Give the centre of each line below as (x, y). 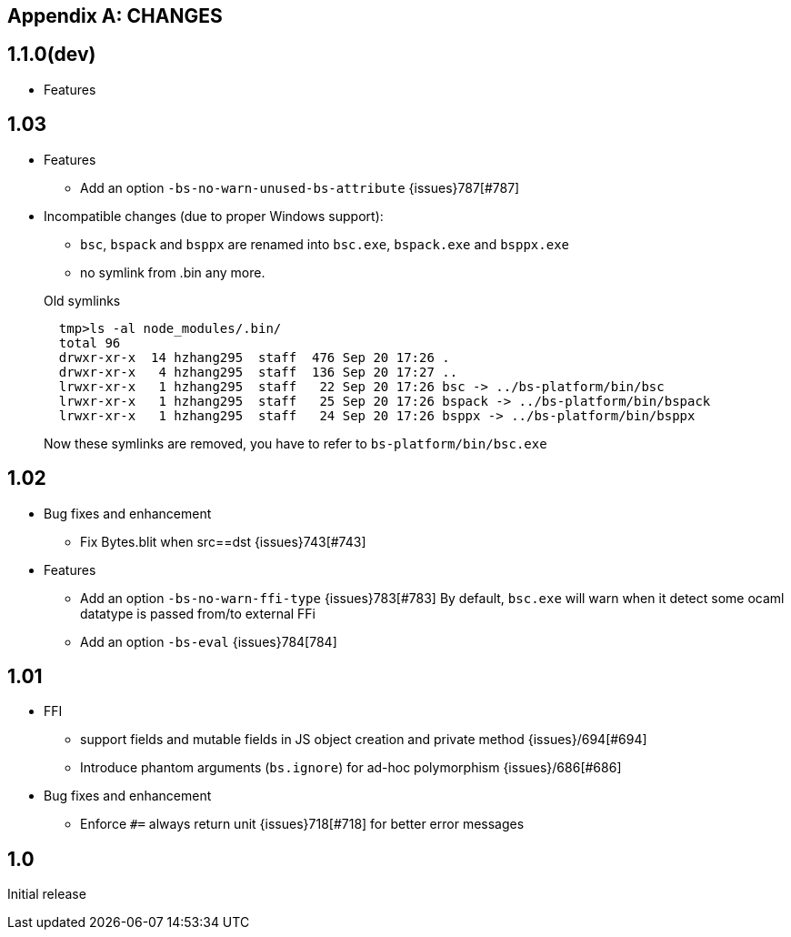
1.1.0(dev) (52, 55)
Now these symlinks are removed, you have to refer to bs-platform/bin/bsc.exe (295, 443)
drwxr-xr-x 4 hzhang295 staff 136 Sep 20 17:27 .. (258, 372)
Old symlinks (82, 300)
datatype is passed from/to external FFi (198, 613)
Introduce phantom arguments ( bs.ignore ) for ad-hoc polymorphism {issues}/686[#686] (351, 768)
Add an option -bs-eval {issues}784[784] (209, 641)
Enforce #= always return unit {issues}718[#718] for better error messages (302, 824)
